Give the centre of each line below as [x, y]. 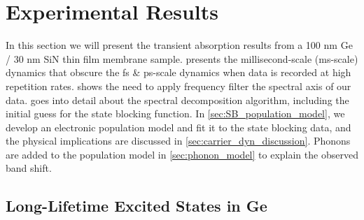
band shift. [29, 168]
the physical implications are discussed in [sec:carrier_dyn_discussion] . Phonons [178, 141]
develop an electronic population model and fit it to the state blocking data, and [178, 127]
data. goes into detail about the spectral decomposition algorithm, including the [177, 100]
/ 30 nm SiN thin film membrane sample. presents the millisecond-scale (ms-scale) [182, 58]
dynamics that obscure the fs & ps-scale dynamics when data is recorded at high [178, 72]
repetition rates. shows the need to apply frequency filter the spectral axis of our [178, 86]
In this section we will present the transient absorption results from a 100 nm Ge [179, 45]
